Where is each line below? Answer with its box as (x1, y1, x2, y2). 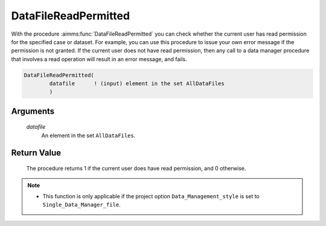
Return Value (11, 147, 62, 158)
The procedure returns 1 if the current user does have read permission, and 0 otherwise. (26, 165, 246, 172)
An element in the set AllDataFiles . (41, 132, 136, 139)
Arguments (11, 106, 55, 116)
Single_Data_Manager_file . (42, 201, 121, 208)
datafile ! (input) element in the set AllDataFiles (49, 80, 225, 87)
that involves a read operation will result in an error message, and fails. (11, 55, 187, 63)
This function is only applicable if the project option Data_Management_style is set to (42, 193, 260, 200)
